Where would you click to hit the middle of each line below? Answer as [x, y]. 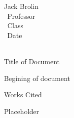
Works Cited [23, 95]
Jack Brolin [21, 6]
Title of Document [32, 61]
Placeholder [22, 111]
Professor [21, 16]
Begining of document [37, 78]
